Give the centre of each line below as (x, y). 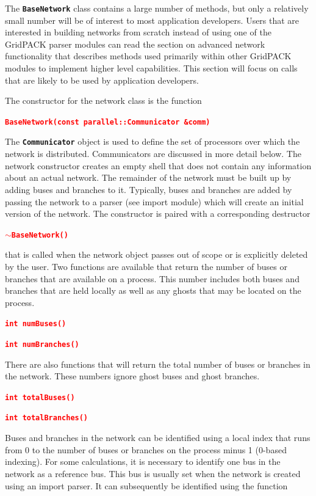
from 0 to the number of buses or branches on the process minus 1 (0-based (146, 449)
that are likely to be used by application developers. (102, 80)
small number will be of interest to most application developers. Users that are (152, 20)
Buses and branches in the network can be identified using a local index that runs (158, 438)
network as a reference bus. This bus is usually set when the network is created (153, 473)
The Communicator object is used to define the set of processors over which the (153, 141)
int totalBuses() (40, 397)
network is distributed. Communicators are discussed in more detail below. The (153, 154)
